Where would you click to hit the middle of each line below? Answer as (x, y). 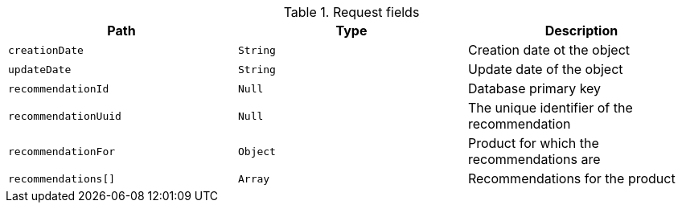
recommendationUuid (65, 116)
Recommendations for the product (571, 178)
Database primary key (534, 88)
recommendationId (59, 88)
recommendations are (534, 159)
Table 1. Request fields (351, 12)
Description (581, 31)
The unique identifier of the (550, 108)
